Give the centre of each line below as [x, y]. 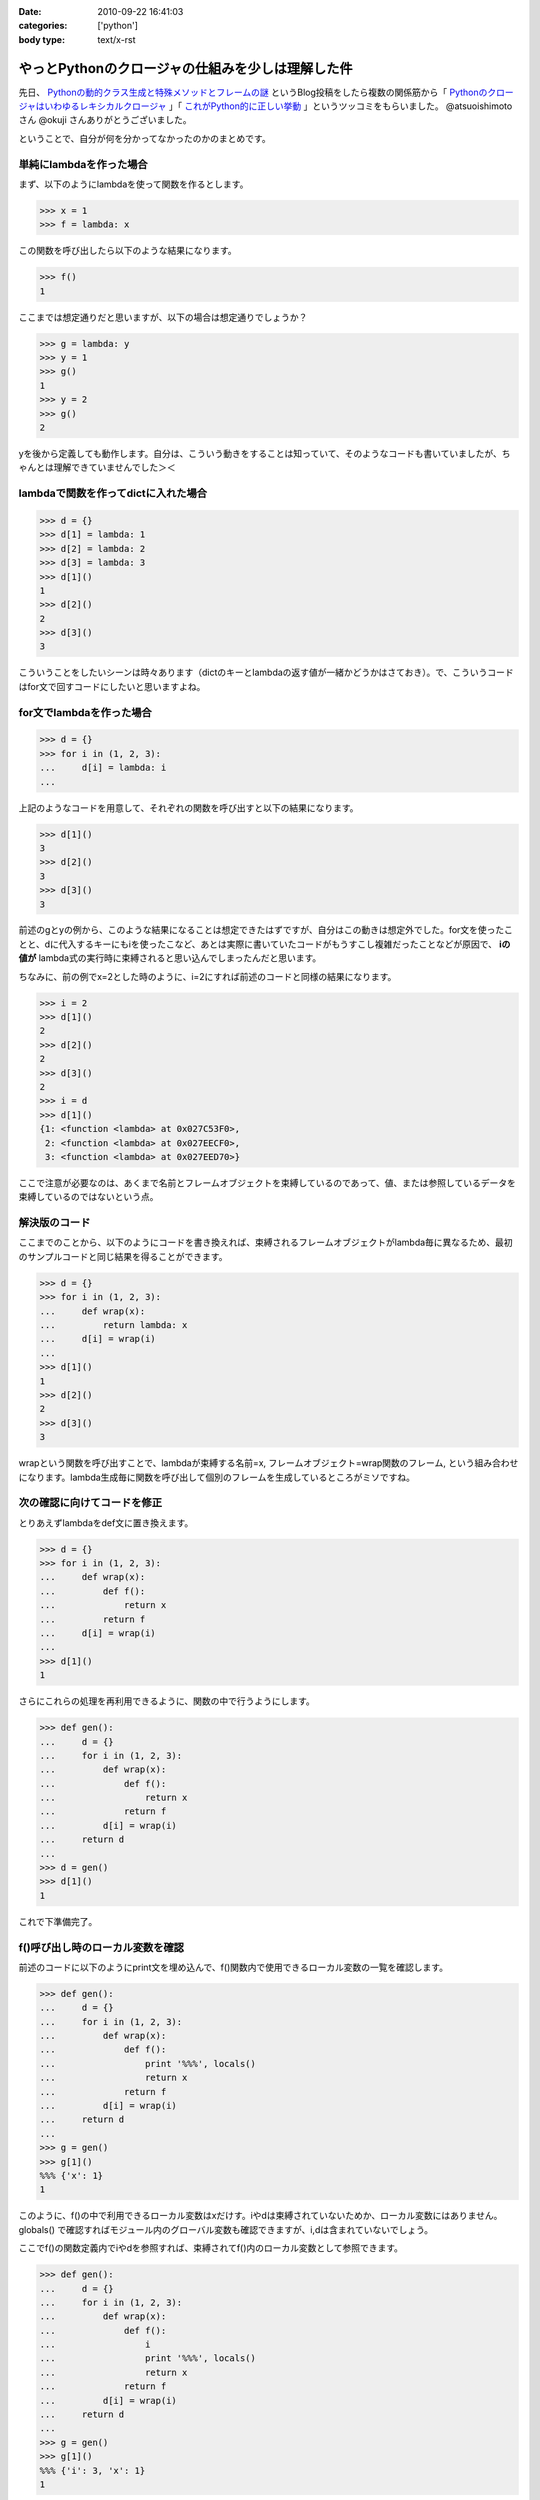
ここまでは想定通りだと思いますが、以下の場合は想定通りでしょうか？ [163, 317]
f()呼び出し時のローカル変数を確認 [101, 1947]
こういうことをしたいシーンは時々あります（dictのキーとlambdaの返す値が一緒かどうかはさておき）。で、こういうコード [266, 672]
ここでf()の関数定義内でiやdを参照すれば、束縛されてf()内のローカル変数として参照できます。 [211, 2248]
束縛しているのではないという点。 [88, 1197]
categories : [43, 26]
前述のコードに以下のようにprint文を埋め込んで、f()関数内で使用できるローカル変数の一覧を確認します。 [233, 1967]
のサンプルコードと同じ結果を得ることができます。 [123, 1256]
